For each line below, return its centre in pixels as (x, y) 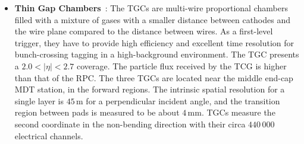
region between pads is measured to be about (97, 112)
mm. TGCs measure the (231, 112)
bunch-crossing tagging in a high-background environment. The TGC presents (157, 54)
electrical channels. (49, 135)
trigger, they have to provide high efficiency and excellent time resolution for (154, 42)
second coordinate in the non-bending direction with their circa (130, 124)
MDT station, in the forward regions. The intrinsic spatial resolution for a (150, 89)
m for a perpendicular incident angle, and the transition (178, 100)
